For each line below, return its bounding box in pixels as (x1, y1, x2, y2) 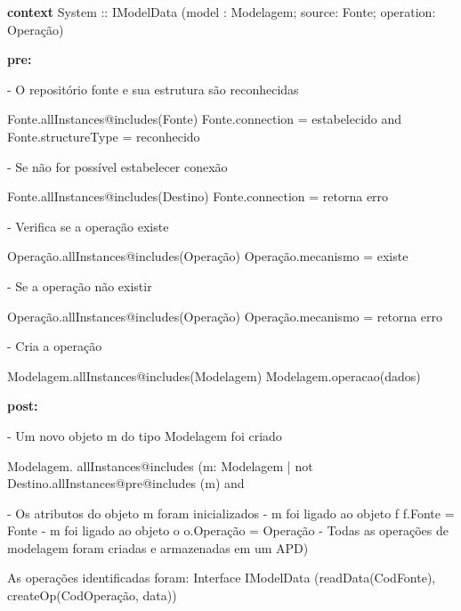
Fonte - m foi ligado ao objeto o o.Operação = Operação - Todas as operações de (7, 521, 449, 540)
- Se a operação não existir (7, 276, 152, 295)
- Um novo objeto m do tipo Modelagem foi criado (7, 426, 282, 444)
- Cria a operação (7, 337, 102, 355)
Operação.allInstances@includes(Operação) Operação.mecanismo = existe (7, 247, 408, 265)
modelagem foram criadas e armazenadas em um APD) (7, 538, 309, 557)
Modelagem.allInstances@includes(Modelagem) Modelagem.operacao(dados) (7, 366, 421, 385)
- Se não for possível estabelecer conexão (7, 157, 228, 175)
